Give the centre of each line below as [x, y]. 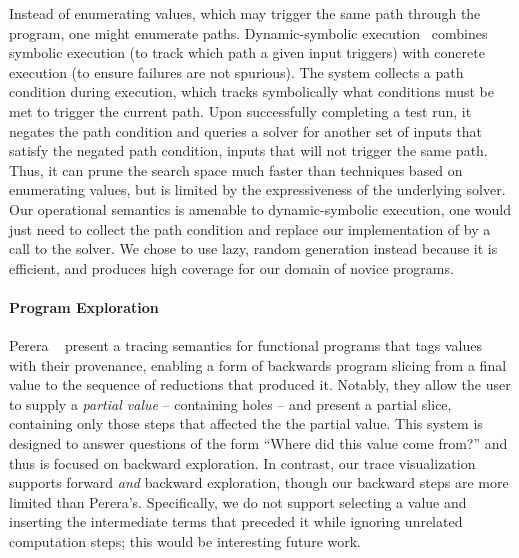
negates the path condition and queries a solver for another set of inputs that [246, 130]
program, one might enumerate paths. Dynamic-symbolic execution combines [248, 32]
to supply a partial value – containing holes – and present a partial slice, [230, 403]
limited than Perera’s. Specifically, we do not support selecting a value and [238, 501]
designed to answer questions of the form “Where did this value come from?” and [258, 443]
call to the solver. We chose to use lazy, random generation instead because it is [253, 248]
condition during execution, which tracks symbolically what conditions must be [251, 91]
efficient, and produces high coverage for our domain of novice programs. [231, 267]
